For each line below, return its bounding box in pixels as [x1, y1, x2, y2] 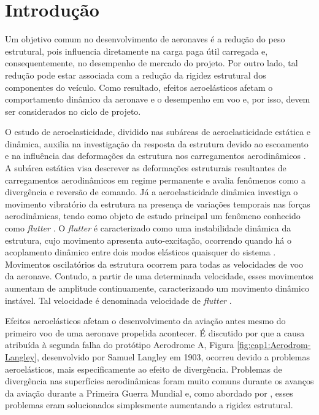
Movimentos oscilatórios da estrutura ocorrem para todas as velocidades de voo [5, 257, 304, 270]
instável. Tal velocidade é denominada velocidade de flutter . [5, 293, 232, 306]
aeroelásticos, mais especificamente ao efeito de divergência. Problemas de [5, 362, 282, 375]
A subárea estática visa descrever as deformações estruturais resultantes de [5, 161, 286, 174]
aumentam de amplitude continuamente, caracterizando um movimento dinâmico [5, 282, 309, 294]
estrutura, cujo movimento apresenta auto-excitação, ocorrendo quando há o [5, 233, 292, 246]
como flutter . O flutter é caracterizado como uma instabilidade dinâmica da [5, 222, 291, 235]
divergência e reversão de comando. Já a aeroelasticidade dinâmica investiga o [5, 185, 298, 198]
